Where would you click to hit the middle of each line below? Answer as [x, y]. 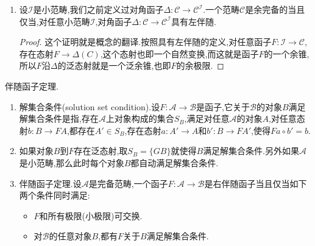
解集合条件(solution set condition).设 [90, 106]
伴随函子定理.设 [50, 183]
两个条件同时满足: [55, 195]
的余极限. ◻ [200, 65]
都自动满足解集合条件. [175, 162]
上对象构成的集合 [140, 118]
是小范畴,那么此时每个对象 [72, 162]
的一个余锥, [287, 53]
